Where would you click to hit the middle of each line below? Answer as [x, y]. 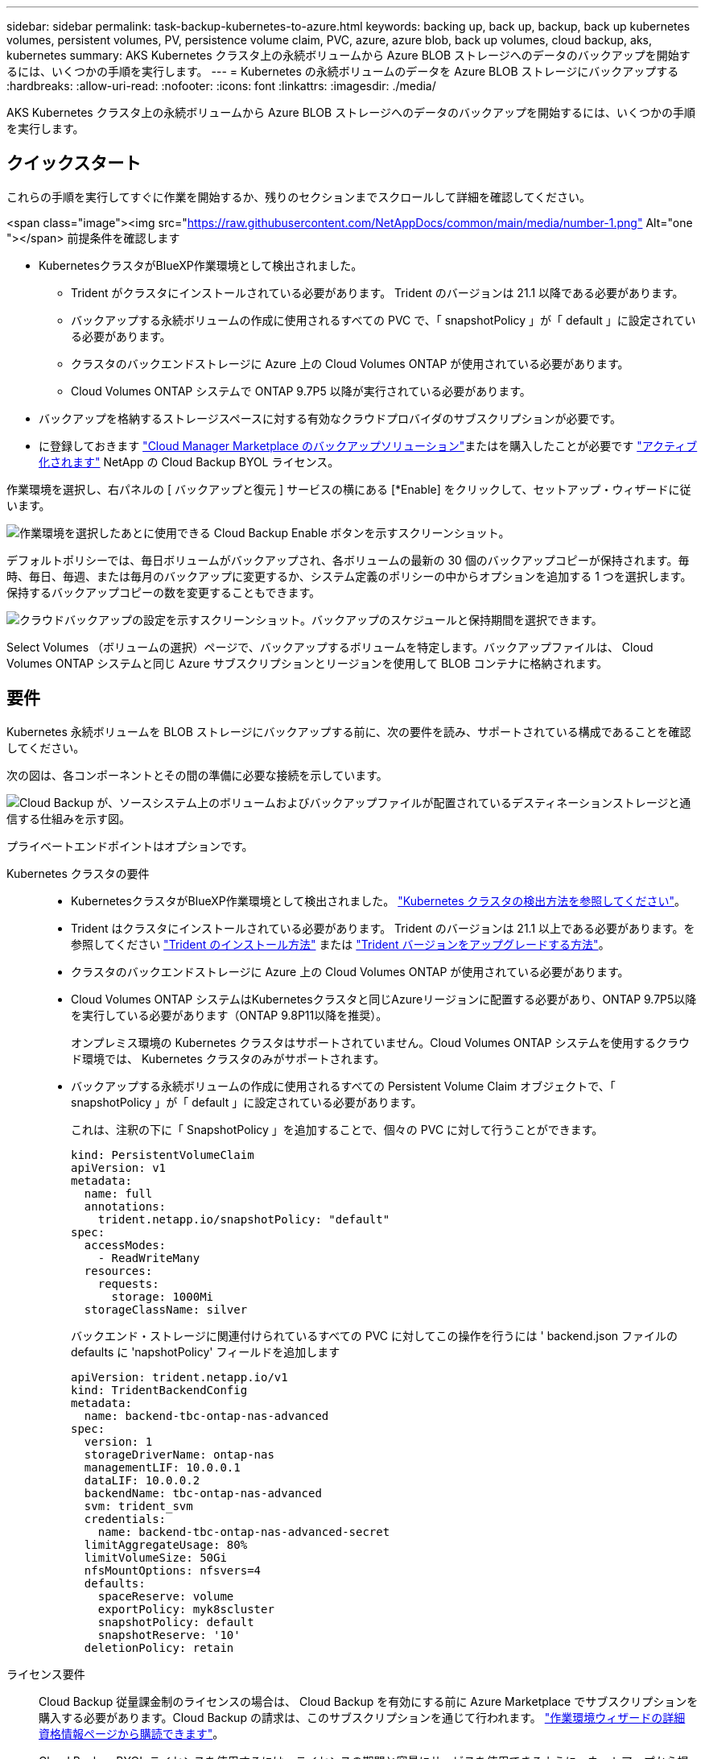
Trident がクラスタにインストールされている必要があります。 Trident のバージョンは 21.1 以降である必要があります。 [377, 292]
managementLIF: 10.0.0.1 [162, 1467]
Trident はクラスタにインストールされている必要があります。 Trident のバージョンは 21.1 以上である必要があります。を [383, 928]
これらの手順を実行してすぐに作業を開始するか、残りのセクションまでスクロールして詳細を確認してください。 [299, 197]
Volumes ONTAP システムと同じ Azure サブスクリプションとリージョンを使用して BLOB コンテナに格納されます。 [307, 663]
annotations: [125, 1206]
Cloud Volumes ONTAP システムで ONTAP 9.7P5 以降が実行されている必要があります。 [301, 391]
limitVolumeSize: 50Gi [155, 1557]
